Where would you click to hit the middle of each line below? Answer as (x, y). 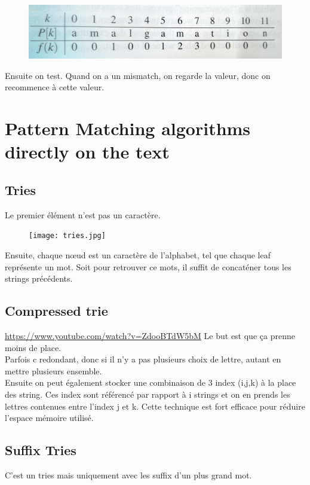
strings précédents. (39, 278)
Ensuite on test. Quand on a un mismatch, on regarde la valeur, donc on (138, 75)
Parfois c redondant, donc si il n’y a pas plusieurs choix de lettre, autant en (143, 359)
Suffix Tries (41, 450)
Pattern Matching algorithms (128, 128)
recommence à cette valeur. (55, 87)
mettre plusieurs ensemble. (53, 370)
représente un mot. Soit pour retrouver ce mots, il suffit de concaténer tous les (148, 266)
